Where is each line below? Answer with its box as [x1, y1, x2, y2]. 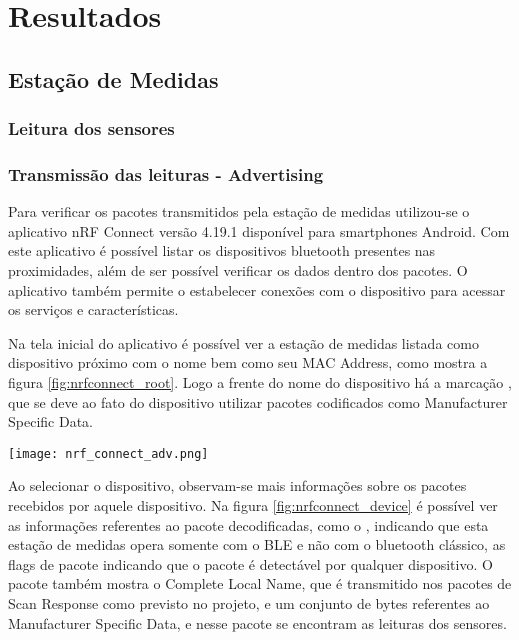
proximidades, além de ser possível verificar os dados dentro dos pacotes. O [8, 260, 468, 280]
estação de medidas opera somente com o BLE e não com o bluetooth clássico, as [8, 534, 506, 555]
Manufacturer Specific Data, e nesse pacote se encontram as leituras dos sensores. [8, 612, 507, 633]
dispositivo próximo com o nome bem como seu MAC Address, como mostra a [8, 352, 488, 373]
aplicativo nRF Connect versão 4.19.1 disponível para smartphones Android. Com [8, 220, 510, 241]
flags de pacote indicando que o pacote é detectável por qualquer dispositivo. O [8, 553, 493, 574]
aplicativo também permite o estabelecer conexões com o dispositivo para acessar [8, 279, 506, 300]
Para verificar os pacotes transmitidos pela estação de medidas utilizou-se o [8, 201, 470, 222]
